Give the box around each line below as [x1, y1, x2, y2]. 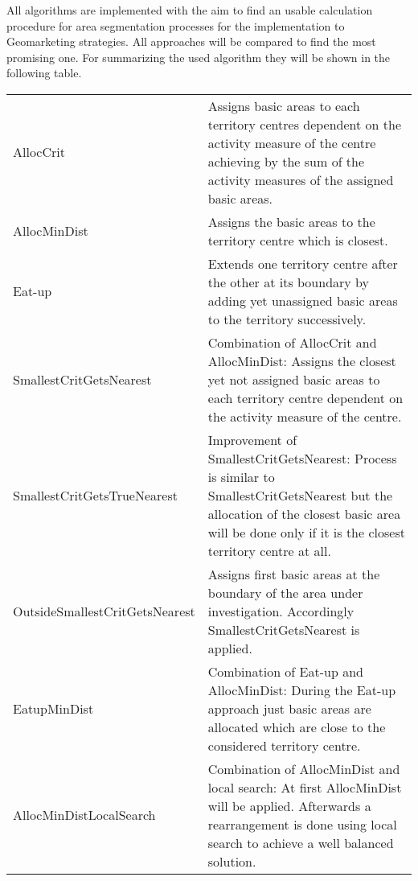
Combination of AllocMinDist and [207, 759, 400, 778]
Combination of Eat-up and [207, 661, 363, 681]
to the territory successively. [207, 309, 367, 328]
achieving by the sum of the [207, 151, 365, 171]
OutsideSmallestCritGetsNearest [13, 601, 195, 620]
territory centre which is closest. [207, 230, 388, 249]
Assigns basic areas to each [207, 96, 360, 115]
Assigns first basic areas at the [207, 564, 380, 583]
